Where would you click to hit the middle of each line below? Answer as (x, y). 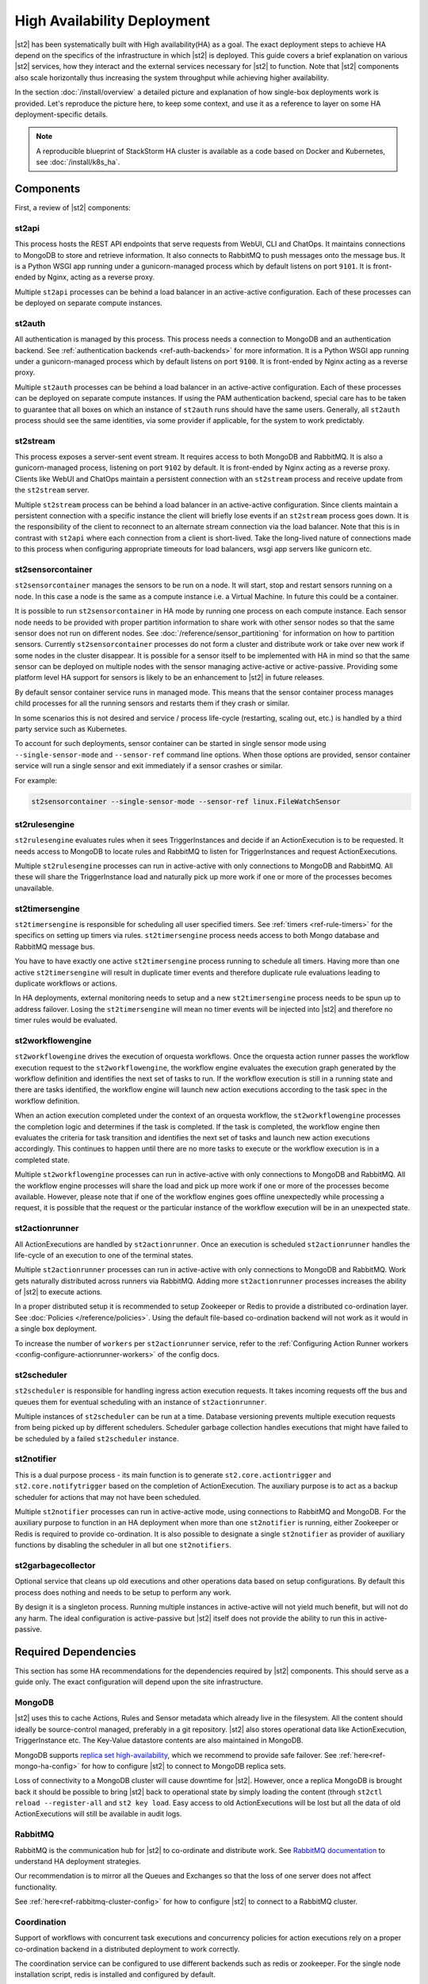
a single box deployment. (56, 1328)
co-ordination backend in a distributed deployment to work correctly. (127, 1949)
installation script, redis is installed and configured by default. (115, 1974)
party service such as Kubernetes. (71, 729)
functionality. (36, 1887)
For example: (36, 780)
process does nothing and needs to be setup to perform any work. (123, 1592)
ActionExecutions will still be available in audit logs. (98, 1814)
